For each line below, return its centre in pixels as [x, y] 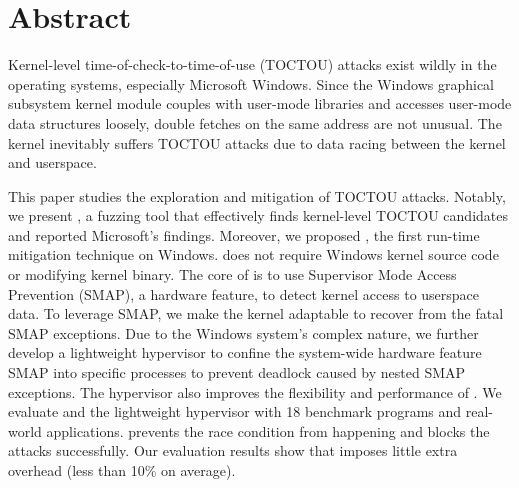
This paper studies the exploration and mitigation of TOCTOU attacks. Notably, [257, 195]
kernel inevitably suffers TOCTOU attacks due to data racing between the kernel [257, 142]
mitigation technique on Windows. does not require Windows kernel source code [253, 254]
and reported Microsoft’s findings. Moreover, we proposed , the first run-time [244, 234]
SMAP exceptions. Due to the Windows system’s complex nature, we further [243, 332]
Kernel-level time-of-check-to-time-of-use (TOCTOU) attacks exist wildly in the [252, 64]
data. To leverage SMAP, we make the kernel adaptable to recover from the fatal [256, 313]
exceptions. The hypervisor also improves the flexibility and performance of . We [255, 391]
